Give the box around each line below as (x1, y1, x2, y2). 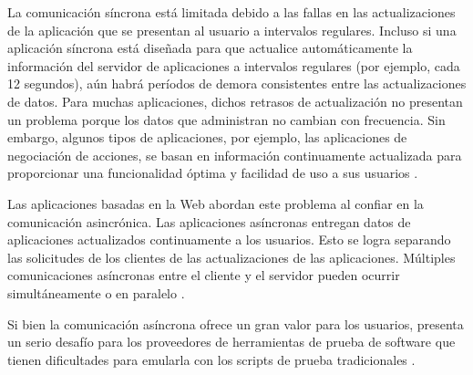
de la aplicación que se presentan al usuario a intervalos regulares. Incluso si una (7, 20, 457, 39)
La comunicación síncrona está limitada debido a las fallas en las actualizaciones (7, 3, 456, 21)
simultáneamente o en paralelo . (7, 283, 185, 302)
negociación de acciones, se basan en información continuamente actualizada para (7, 145, 462, 164)
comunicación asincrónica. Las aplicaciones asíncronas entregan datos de (7, 212, 411, 231)
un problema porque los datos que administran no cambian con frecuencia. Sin (7, 109, 446, 129)
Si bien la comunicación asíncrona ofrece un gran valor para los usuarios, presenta (7, 314, 464, 333)
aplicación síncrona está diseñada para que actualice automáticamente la (7, 38, 413, 57)
